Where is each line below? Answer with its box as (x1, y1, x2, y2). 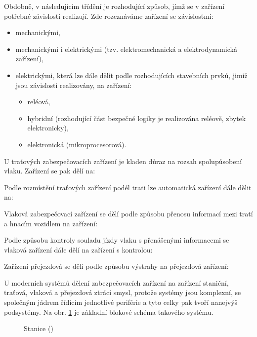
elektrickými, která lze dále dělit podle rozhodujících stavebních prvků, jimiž (15, 70, 248, 80)
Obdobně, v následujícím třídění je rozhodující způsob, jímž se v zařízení (4, 1, 225, 11)
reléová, (27, 96, 50, 107)
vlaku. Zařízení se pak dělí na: (4, 166, 95, 176)
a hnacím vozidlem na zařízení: (4, 218, 98, 228)
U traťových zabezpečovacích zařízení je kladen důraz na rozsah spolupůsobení (4, 156, 242, 166)
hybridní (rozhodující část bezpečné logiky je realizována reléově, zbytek (27, 113, 246, 123)
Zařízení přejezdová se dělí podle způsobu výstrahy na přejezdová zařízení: (4, 261, 229, 271)
